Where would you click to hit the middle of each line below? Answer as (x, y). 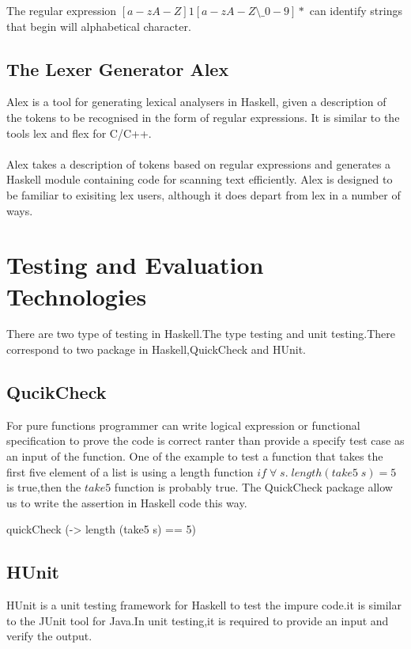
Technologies (77, 296)
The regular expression (62, 10)
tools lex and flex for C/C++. (79, 133)
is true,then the (44, 487)
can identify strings (356, 10)
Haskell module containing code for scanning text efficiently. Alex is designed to (200, 179)
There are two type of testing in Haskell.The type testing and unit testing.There (201, 334)
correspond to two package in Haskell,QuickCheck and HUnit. (156, 349)
